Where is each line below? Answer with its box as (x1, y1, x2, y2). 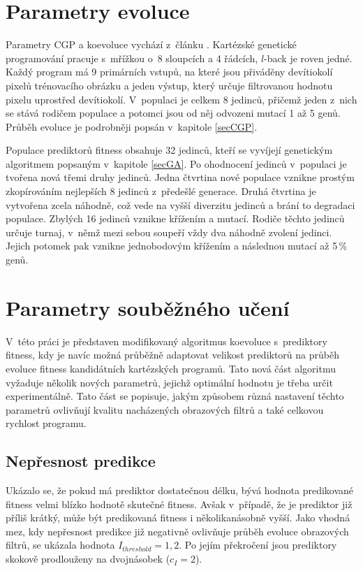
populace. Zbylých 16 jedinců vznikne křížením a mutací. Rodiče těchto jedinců (6, 211, 345, 226)
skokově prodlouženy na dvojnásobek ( (6, 551, 170, 566)
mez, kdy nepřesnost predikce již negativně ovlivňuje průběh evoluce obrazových (6, 523, 349, 538)
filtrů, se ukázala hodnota (6, 537, 115, 552)
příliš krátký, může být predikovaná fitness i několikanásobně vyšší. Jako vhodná (6, 510, 350, 525)
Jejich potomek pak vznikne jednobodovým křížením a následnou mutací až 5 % (6, 238, 348, 253)
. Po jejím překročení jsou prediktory (179, 537, 337, 552)
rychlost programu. (6, 416, 87, 431)
